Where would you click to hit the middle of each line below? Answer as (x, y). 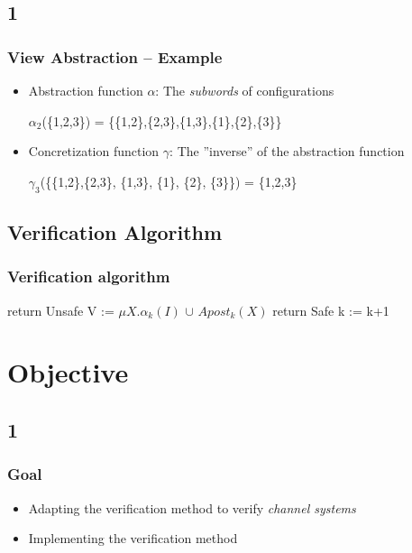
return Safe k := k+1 (331, 310)
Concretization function (94, 151)
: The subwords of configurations (245, 90)
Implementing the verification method (133, 538)
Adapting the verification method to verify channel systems (192, 507)
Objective (68, 372)
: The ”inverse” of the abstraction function (287, 151)
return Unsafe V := (61, 310)
